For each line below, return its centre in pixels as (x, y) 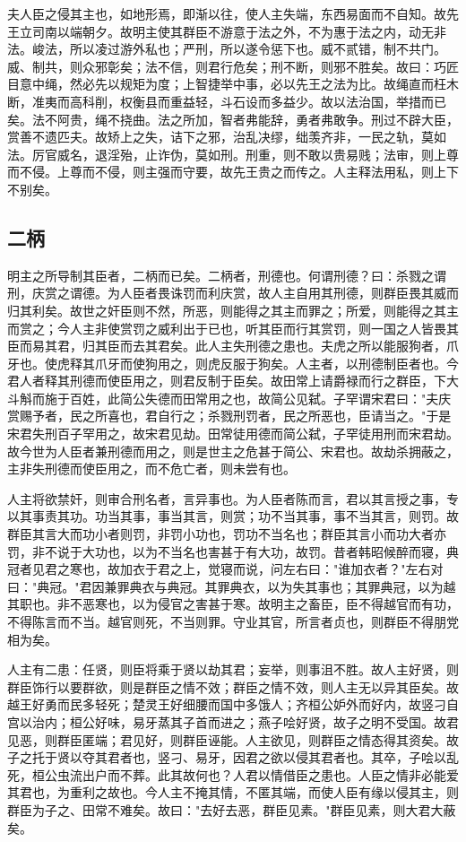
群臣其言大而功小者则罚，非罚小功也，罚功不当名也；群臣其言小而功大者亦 (227, 534)
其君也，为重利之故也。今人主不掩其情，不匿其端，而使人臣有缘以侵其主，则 (233, 792)
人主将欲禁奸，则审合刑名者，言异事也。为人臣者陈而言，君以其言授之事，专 (233, 498)
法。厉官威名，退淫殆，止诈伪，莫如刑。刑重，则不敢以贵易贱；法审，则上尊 (233, 154)
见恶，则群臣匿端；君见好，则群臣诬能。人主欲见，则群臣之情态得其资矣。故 (233, 739)
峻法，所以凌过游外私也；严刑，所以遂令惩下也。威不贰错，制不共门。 (239, 49)
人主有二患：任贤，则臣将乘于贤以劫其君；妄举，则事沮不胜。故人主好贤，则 (233, 669)
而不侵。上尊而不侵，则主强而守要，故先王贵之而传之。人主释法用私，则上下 (233, 172)
